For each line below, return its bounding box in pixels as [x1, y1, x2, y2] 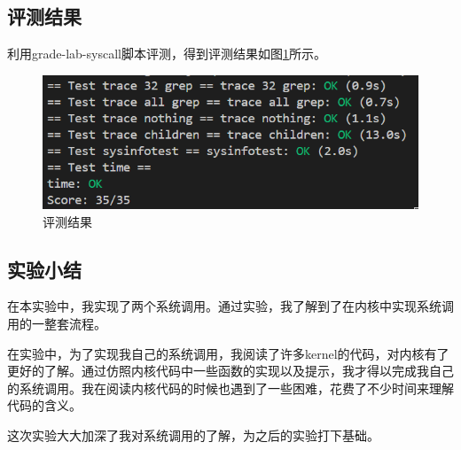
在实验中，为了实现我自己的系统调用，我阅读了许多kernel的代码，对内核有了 [7, 344, 449, 362]
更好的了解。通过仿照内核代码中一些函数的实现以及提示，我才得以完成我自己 [7, 361, 454, 380]
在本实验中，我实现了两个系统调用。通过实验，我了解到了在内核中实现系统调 [7, 297, 454, 315]
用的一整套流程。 [7, 314, 106, 333]
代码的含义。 [7, 396, 82, 415]
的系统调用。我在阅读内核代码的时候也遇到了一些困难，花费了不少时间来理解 [7, 378, 454, 397]
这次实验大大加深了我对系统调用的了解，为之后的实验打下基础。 [7, 426, 379, 445]
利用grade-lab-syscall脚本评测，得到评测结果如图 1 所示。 [7, 44, 326, 63]
